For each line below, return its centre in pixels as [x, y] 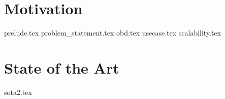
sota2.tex [18, 92]
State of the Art [62, 67]
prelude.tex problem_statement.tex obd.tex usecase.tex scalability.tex [113, 33]
